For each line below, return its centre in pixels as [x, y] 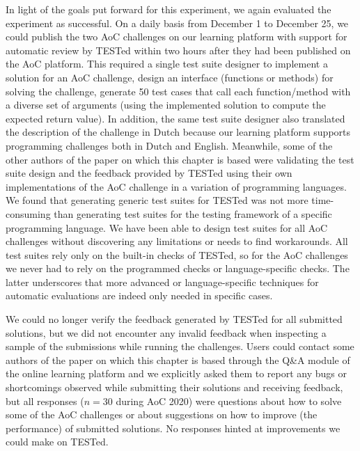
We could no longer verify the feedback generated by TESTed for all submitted [174, 319]
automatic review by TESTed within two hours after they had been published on [178, 50]
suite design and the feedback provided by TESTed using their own [149, 173]
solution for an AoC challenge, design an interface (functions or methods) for [170, 77]
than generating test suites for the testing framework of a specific [193, 213]
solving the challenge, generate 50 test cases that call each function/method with [178, 91]
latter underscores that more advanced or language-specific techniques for [162, 282]
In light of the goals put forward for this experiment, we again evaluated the [169, 9]
